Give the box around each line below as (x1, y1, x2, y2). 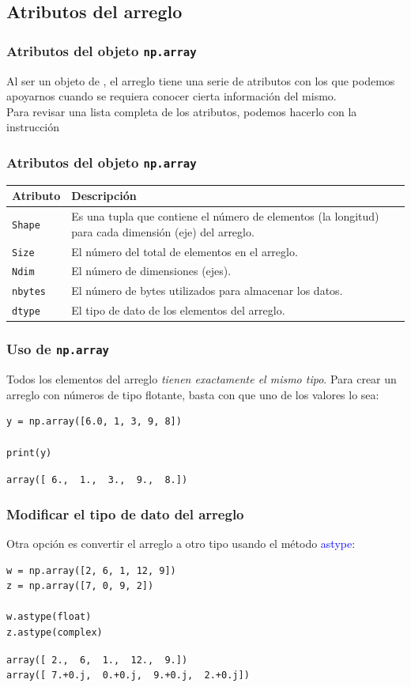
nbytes (12, 286, 46, 298)
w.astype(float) (6, 611, 92, 623)
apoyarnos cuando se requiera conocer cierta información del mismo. (6, 88, 337, 104)
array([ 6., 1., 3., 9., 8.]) (6, 474, 188, 486)
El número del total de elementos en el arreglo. (71, 243, 298, 259)
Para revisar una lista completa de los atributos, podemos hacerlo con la (6, 103, 357, 119)
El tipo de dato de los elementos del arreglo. (71, 302, 285, 319)
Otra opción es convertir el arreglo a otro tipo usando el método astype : (6, 535, 356, 551)
